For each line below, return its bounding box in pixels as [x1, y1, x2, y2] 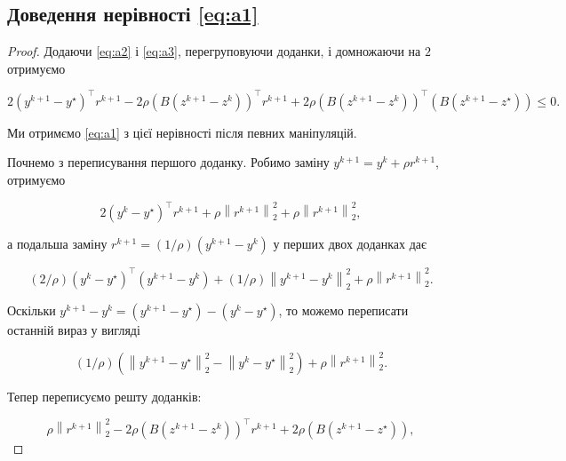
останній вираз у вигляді [7, 320, 140, 338]
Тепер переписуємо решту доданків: [7, 387, 202, 406]
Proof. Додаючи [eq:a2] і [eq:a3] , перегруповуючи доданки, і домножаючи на [7, 42, 421, 60]
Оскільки [7, 300, 56, 319]
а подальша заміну [7, 234, 108, 253]
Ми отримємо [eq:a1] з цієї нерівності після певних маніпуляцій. [7, 123, 357, 141]
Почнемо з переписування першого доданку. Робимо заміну [7, 153, 330, 171]
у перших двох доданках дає [273, 234, 427, 253]
